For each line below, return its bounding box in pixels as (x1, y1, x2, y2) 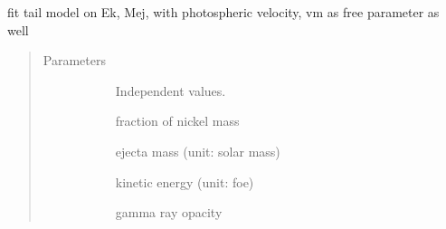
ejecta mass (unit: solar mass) (115, 141, 280, 160)
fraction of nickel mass (115, 111, 240, 130)
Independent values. (115, 81, 226, 100)
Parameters (43, 51, 106, 70)
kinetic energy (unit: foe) (115, 172, 254, 191)
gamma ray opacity (115, 203, 223, 222)
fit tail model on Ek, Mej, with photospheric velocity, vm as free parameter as (7, 3, 440, 21)
